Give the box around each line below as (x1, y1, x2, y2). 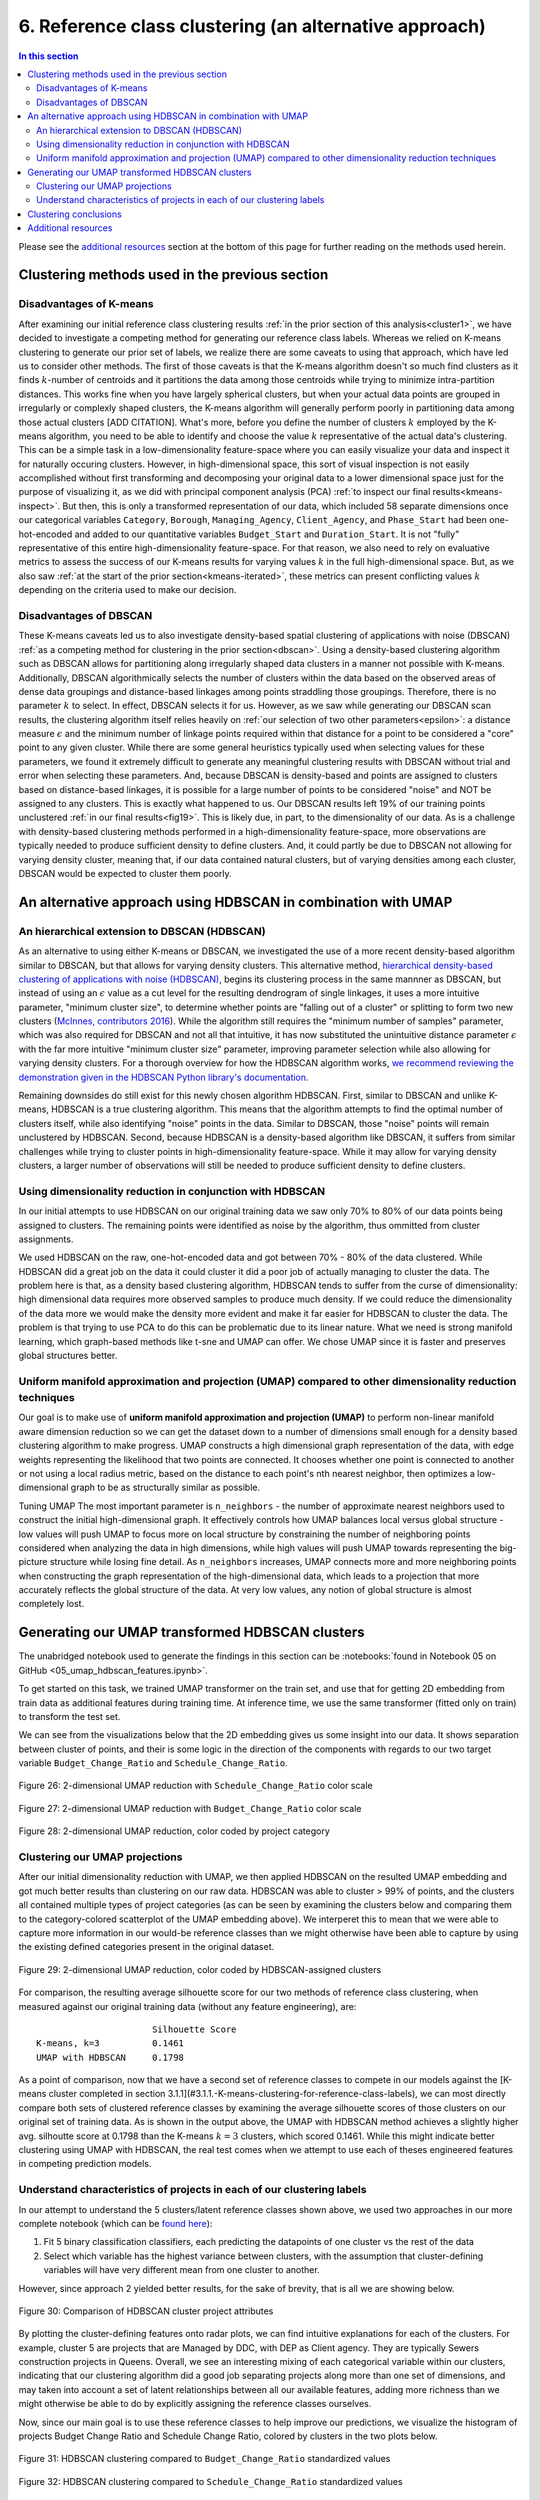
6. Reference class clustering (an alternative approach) (18, 15, 487, 37)
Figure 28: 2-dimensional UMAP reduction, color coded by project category (18, 1825, 330, 1837)
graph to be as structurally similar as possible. (70, 1481, 260, 1494)
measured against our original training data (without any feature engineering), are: (18, 2000, 357, 2012)
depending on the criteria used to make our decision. (18, 584, 237, 596)
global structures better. (18, 1350, 118, 1362)
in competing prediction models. (18, 2158, 152, 2170)
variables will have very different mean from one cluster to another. (43, 2264, 320, 2276)
